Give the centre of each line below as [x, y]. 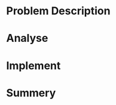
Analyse [27, 38]
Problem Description [58, 11]
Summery [31, 93]
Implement [33, 65]
